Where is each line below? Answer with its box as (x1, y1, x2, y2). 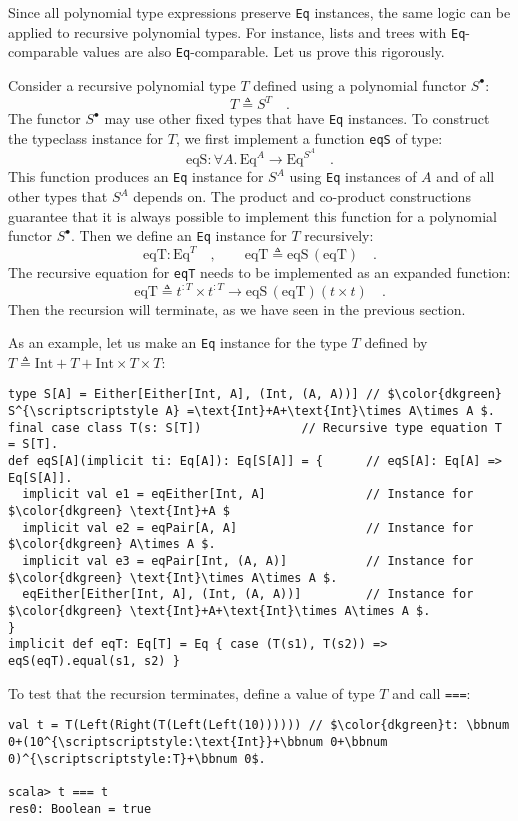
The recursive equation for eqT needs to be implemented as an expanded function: (8, 262, 511, 283)
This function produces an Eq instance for (8, 166, 264, 187)
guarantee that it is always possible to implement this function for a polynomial (8, 205, 497, 226)
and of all (436, 166, 495, 187)
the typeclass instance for (8, 127, 164, 148)
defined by (364, 332, 428, 353)
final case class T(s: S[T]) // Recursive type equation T (8, 420, 502, 435)
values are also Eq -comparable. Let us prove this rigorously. (82, 41, 445, 62)
